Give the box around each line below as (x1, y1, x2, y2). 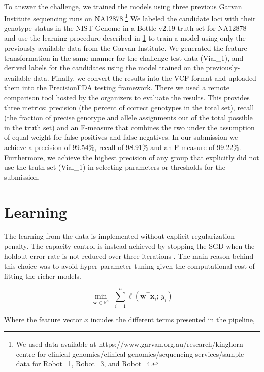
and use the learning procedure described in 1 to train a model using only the (4, 32, 246, 43)
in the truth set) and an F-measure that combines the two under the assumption (4, 122, 255, 132)
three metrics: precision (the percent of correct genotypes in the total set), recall (4, 102, 254, 113)
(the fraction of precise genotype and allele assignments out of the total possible (4, 112, 253, 123)
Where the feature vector (4, 314, 82, 324)
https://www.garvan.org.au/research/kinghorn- (98, 339, 246, 349)
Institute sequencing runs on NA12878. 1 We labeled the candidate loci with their (4, 11, 256, 23)
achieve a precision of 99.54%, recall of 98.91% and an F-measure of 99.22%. (4, 141, 241, 152)
